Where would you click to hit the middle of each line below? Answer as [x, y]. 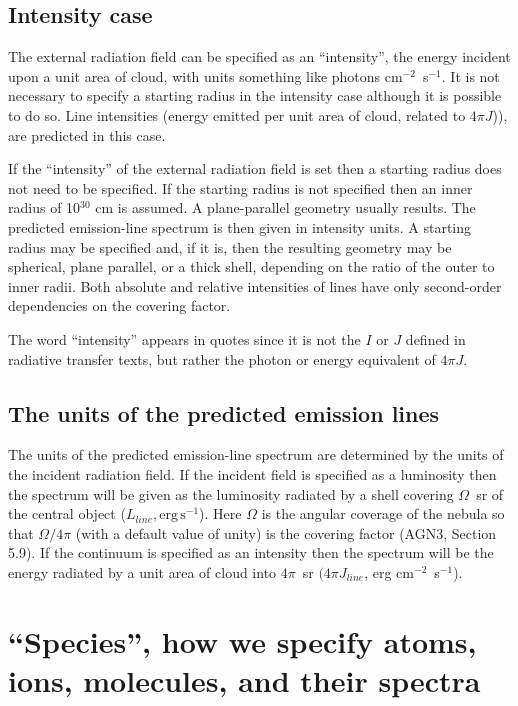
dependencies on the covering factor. [119, 305]
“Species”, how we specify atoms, [242, 640]
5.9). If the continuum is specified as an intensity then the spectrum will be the [251, 552]
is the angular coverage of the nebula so [383, 513]
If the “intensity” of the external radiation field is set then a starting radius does [255, 168]
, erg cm [389, 571]
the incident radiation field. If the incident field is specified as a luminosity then [252, 473]
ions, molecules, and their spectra [244, 679]
